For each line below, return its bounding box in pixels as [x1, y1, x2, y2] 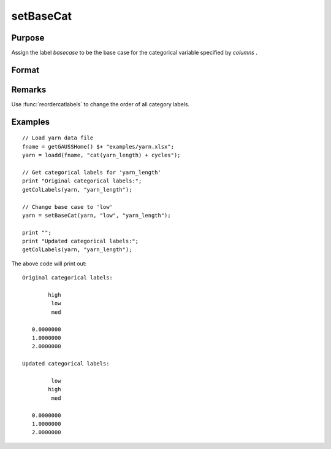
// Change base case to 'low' [22, 203, 113, 210]
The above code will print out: [11, 260, 87, 267]
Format [11, 64, 40, 75]
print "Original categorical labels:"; [22, 178, 142, 184]
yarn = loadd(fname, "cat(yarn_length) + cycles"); [22, 152, 181, 159]
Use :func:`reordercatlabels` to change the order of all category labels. [11, 100, 190, 107]
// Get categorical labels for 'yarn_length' [22, 169, 162, 176]
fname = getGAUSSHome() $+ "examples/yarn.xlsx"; [22, 143, 175, 150]
